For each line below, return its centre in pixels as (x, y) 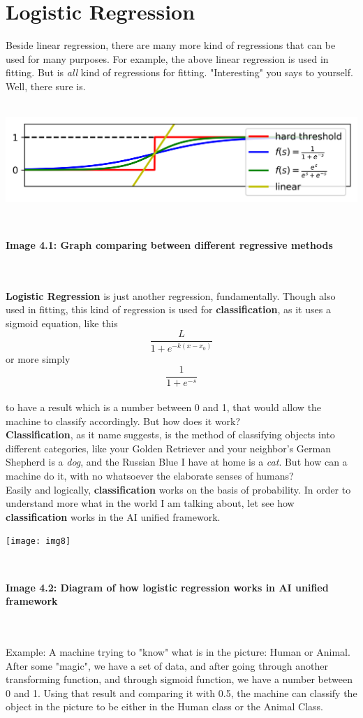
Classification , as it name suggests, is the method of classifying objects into (170, 435)
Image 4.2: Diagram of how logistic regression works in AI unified (167, 587)
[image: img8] (38, 541)
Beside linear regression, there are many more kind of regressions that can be (171, 45)
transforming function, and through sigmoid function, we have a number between (179, 679)
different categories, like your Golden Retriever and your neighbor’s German (168, 448)
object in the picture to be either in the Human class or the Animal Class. (165, 706)
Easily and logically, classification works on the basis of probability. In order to (178, 489)
